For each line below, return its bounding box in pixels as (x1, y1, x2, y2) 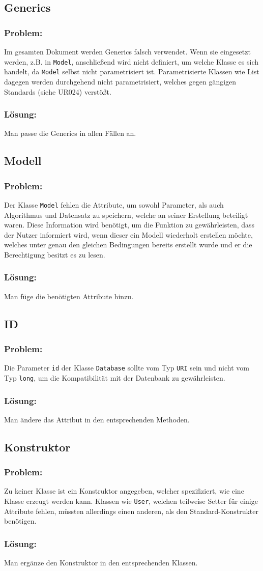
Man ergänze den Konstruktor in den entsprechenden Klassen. (4, 557, 198, 568)
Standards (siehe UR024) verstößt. (4, 86, 111, 97)
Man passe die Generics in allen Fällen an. (4, 128, 136, 138)
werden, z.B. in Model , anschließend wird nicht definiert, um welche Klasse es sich (4, 56, 258, 67)
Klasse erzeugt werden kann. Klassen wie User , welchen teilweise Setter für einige (4, 496, 258, 506)
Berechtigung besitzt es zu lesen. (4, 249, 105, 260)
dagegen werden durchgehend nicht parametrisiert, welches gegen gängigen (4, 76, 237, 87)
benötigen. (4, 516, 37, 526)
